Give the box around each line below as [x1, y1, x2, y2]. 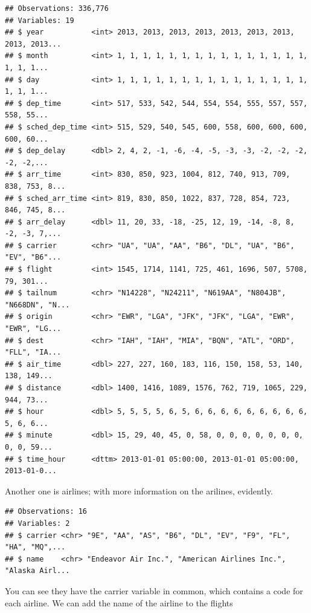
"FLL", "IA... [5, 348, 62, 357]
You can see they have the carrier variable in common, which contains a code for [5, 584, 303, 597]
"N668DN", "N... [5, 300, 70, 309]
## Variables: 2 [5, 519, 70, 528]
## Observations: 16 [5, 507, 88, 516]
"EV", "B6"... [5, 253, 62, 262]
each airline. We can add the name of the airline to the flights [5, 596, 233, 609]
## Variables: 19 [5, 16, 74, 25]
